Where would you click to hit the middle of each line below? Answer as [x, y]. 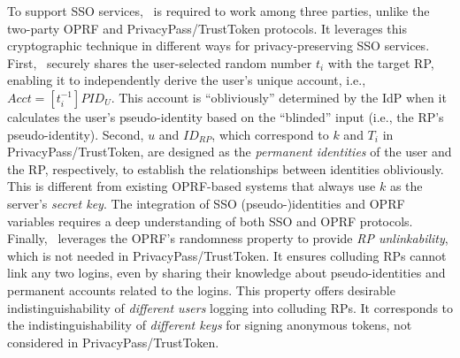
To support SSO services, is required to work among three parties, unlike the [218, 11]
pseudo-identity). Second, [76, 134]
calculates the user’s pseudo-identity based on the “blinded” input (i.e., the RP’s [226, 116]
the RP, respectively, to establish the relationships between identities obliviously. [226, 168]
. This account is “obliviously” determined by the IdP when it [279, 97]
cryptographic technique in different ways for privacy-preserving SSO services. [218, 46]
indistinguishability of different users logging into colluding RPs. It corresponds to [230, 307]
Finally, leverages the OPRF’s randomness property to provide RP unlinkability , [228, 238]
